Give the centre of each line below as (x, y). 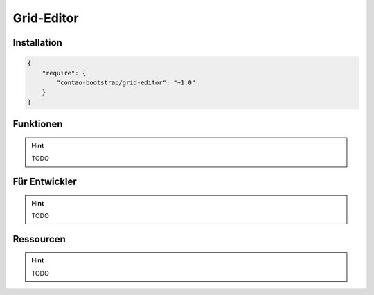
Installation (37, 43)
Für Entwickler (45, 181)
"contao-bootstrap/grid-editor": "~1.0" (126, 82)
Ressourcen (39, 239)
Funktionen (38, 124)
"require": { (64, 73)
